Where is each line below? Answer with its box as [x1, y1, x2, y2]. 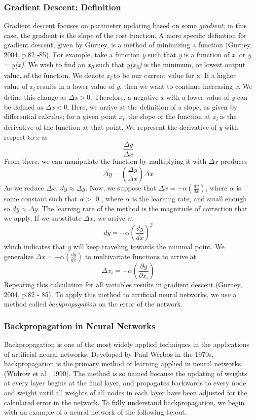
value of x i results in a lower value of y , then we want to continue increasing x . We [4, 80, 253, 92]
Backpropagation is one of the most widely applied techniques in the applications [4, 339, 250, 349]
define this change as [4, 91, 67, 102]
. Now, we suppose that [85, 183, 156, 193]
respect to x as [4, 131, 48, 142]
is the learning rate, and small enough [132, 193, 247, 204]
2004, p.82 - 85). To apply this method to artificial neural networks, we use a [4, 289, 237, 299]
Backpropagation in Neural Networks [4, 319, 155, 332]
